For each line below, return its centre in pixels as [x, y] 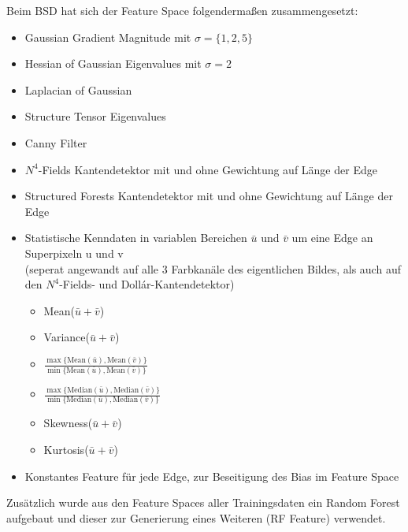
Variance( [67, 337]
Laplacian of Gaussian [78, 89]
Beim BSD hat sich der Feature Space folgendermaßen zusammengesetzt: [182, 10]
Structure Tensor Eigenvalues [95, 116]
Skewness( [68, 423]
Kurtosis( [66, 449]
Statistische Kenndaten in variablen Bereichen [136, 238]
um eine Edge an [332, 238]
